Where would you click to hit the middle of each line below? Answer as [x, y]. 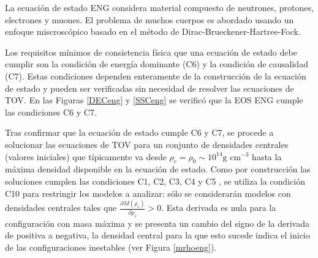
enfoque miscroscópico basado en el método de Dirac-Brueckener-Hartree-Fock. [153, 31]
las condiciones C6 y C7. [51, 112]
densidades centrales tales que [61, 208]
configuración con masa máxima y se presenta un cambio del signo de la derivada [157, 223]
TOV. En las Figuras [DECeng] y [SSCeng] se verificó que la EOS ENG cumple [154, 100]
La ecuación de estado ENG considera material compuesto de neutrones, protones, [159, 7]
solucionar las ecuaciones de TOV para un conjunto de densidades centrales [147, 144]
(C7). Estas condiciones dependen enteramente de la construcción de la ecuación [156, 76]
